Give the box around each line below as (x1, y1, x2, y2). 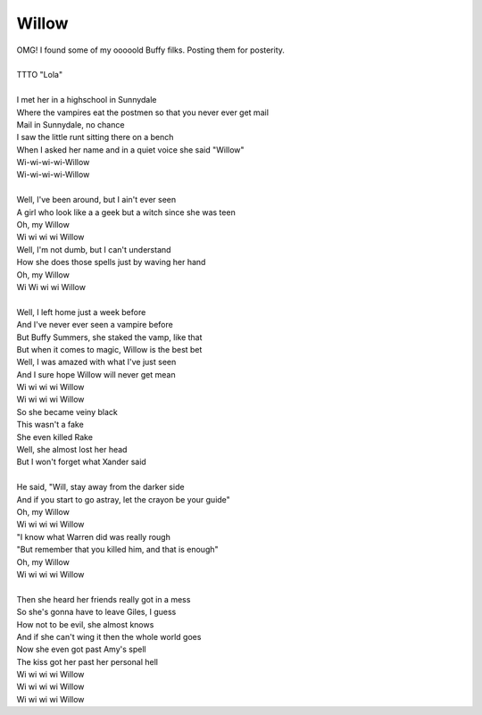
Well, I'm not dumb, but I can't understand (16, 244, 171, 254)
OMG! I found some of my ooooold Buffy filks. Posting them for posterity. (16, 45, 286, 55)
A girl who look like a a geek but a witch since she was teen (16, 206, 236, 218)
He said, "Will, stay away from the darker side (16, 482, 185, 493)
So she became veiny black (16, 406, 118, 417)
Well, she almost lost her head (16, 445, 128, 455)
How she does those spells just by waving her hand (16, 257, 206, 268)
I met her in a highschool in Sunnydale (16, 95, 157, 105)
